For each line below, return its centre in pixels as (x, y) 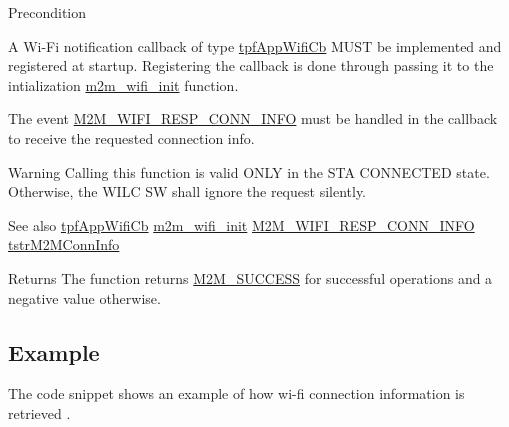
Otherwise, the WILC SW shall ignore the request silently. (187, 191)
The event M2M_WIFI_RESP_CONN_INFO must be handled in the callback (253, 118)
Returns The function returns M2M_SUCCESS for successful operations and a (250, 277)
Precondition (47, 12)
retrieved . (39, 412)
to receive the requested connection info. (131, 137)
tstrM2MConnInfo (64, 244)
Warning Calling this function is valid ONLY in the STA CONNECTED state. (249, 171)
